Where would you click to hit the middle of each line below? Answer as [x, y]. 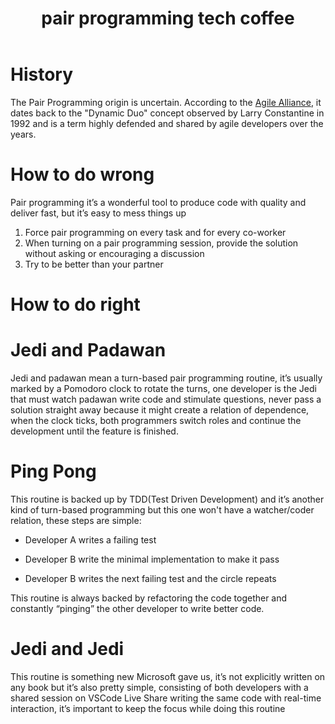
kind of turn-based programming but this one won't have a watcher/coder [162, 509]
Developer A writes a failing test [90, 539]
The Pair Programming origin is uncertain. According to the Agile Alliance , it [166, 102]
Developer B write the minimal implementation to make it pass [152, 559]
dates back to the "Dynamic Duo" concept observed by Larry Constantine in [167, 113]
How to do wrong [82, 174]
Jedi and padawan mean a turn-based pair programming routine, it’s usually [166, 378]
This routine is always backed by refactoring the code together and [149, 598]
